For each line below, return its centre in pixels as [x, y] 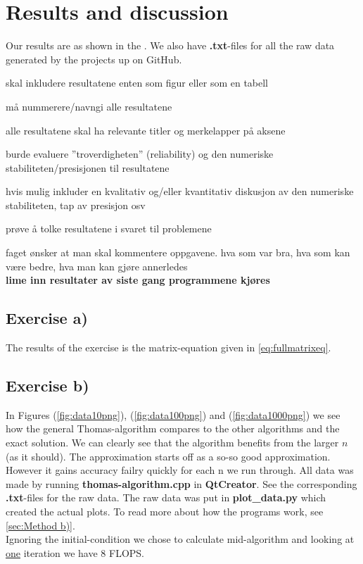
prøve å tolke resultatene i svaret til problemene [109, 228]
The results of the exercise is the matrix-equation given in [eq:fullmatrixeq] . [168, 347]
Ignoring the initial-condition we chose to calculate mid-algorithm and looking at [180, 539]
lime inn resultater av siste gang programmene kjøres [138, 280]
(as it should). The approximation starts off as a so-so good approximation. [168, 456]
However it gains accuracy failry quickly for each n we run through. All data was [180, 470]
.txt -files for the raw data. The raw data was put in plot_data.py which [166, 497]
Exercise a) [47, 318]
